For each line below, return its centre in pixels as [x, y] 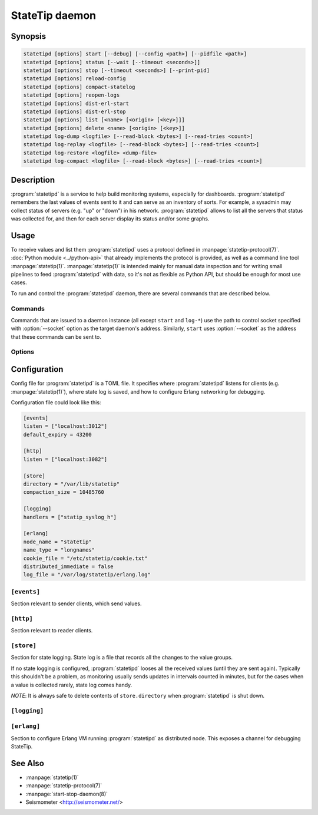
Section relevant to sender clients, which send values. [76, 603]
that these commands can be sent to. [56, 336]
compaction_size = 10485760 [64, 492]
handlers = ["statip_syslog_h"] [70, 517]
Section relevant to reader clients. [52, 631]
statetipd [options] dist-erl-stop [74, 111]
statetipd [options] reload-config [74, 79]
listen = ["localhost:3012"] [65, 426]
